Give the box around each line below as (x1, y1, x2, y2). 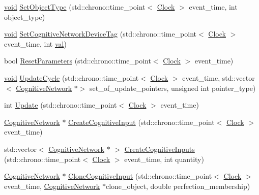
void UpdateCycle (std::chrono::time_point (4, 72, 139, 83)
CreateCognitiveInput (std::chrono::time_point (68, 116, 215, 127)
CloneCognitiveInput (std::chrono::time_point (68, 171, 212, 181)
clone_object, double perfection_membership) (105, 180, 250, 191)
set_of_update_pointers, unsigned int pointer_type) (90, 82, 256, 93)
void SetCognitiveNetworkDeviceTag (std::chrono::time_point (4, 28, 197, 39)
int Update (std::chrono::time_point (4, 100, 117, 110)
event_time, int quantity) (124, 153, 204, 164)
